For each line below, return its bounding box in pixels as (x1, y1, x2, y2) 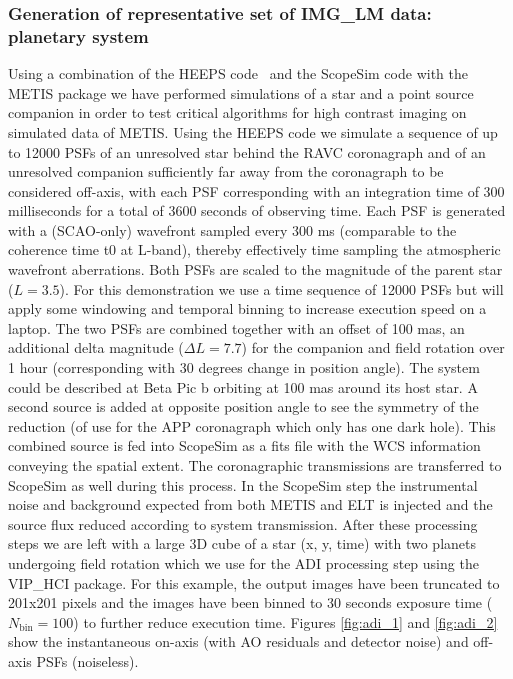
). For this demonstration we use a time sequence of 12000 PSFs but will (59, 278, 504, 299)
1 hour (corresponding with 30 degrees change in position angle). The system (8, 357, 480, 378)
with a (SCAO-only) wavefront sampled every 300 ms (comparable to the (8, 219, 457, 240)
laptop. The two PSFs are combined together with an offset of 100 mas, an (8, 317, 465, 338)
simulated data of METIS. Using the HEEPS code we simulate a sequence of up (8, 121, 498, 142)
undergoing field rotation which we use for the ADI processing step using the (8, 552, 479, 573)
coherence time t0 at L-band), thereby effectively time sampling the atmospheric (8, 239, 501, 260)
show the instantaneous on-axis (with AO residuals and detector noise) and (8, 631, 469, 652)
